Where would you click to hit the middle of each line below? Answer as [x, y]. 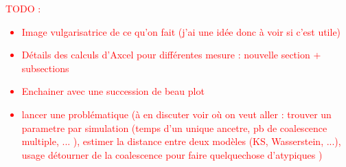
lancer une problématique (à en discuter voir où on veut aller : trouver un [176, 114]
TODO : [23, 8]
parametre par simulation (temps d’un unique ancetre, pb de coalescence [174, 127]
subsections [45, 68]
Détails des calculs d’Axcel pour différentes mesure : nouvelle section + [171, 55]
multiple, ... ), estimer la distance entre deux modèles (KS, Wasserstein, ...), [181, 141]
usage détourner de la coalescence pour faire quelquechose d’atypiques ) [172, 154]
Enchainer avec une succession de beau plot [113, 91]
